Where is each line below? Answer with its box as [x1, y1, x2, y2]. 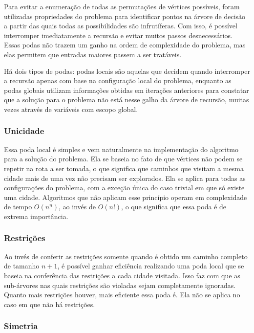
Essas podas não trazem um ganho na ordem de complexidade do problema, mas [4, 40, 246, 50]
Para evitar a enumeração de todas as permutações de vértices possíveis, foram [4, 1, 240, 11]
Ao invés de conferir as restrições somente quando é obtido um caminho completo [4, 251, 248, 261]
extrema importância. [4, 211, 68, 221]
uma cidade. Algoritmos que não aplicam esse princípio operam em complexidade [4, 192, 247, 202]
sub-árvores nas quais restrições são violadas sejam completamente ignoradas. [4, 280, 236, 290]
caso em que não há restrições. [4, 299, 95, 309]
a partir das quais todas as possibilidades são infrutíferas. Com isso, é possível [4, 21, 237, 31]
